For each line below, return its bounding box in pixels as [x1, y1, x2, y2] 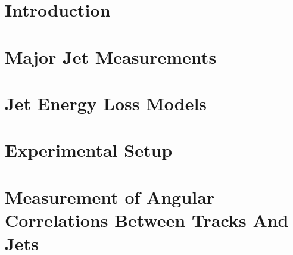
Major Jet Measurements [5, 44, 217, 69]
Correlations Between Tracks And [5, 207, 289, 232]
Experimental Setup [5, 138, 173, 162]
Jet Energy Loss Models [5, 91, 207, 115]
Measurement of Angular [5, 184, 215, 209]
